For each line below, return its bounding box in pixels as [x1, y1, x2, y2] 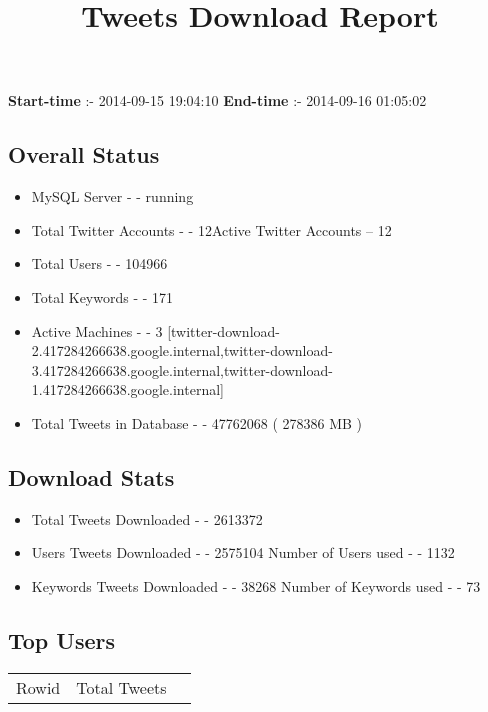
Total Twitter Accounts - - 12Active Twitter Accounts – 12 [31, 219, 392, 240]
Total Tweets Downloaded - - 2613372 [31, 508, 263, 529]
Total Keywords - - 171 [31, 286, 174, 307]
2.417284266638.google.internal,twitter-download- [31, 340, 333, 361]
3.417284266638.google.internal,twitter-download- [31, 359, 333, 380]
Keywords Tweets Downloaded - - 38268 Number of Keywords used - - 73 [31, 575, 481, 596]
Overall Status [8, 139, 160, 170]
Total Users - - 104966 [31, 253, 168, 274]
